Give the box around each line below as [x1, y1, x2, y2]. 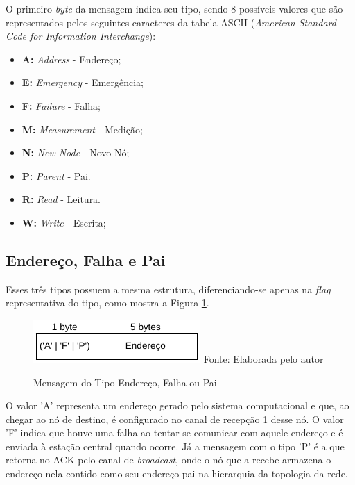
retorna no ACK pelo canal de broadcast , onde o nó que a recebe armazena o [6, 452, 331, 467]
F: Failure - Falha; [21, 98, 101, 113]
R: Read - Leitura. [21, 192, 101, 206]
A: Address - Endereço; [21, 51, 121, 66]
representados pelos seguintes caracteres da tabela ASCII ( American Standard [6, 15, 336, 29]
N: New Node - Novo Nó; [21, 145, 130, 160]
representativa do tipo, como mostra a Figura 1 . [6, 295, 209, 310]
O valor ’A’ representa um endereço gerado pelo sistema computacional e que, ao [6, 398, 349, 413]
